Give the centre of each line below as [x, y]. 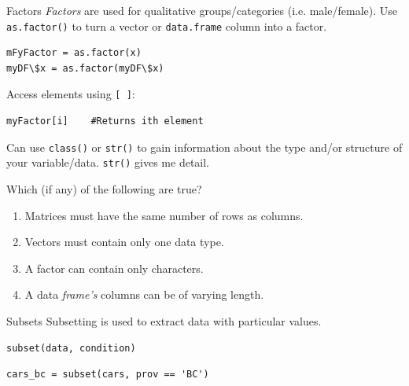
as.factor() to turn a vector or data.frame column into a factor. [167, 26]
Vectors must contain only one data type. [124, 242]
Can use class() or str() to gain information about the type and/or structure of [204, 147]
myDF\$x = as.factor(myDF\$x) [85, 68]
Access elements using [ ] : [71, 94]
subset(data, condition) [71, 348]
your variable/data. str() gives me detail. [108, 162]
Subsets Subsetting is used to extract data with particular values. [164, 320]
